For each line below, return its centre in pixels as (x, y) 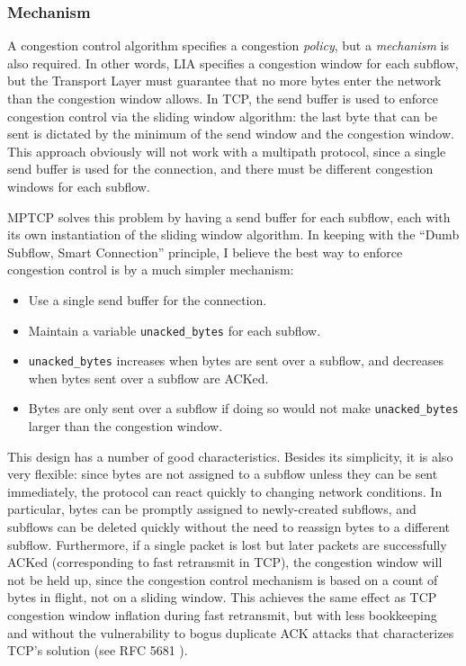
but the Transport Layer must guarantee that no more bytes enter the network (224, 81)
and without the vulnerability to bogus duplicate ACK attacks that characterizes (231, 632)
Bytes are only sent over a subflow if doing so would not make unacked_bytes (243, 408)
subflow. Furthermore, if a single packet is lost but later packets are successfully (227, 544)
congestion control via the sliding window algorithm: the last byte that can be (222, 116)
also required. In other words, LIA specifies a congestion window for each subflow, (233, 63)
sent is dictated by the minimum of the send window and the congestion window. (231, 134)
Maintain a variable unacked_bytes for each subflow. (175, 330)
